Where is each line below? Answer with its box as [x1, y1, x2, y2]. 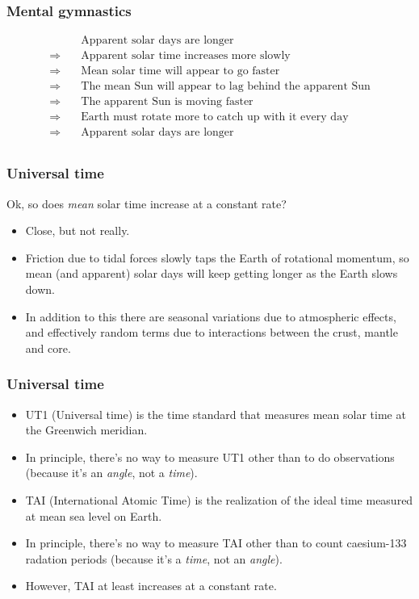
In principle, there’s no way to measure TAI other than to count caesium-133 [25, 534, 407, 551]
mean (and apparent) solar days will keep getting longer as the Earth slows [25, 265, 398, 282]
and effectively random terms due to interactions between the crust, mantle [25, 324, 398, 341]
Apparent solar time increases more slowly [81, 50, 291, 62]
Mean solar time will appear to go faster [81, 65, 280, 77]
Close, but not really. [25, 222, 130, 239]
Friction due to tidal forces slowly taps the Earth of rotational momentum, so [25, 249, 409, 266]
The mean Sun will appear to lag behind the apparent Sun [81, 81, 371, 93]
